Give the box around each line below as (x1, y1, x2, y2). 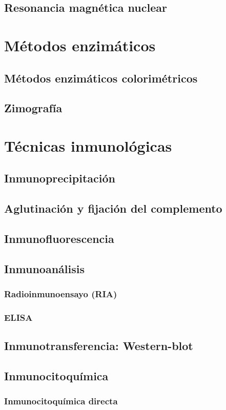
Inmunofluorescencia (4, 231, 114, 247)
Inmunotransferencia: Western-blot (4, 338, 193, 354)
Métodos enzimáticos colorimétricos (4, 70, 198, 86)
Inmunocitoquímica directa (4, 395, 118, 407)
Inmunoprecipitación (4, 170, 115, 186)
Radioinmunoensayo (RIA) (4, 288, 117, 300)
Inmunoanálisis (4, 260, 85, 276)
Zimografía (4, 100, 63, 116)
